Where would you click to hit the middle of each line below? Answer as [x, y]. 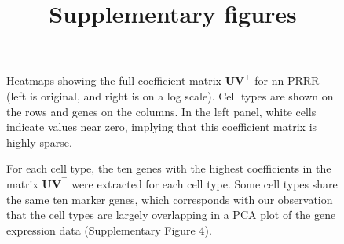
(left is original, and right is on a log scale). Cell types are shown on [170, 95]
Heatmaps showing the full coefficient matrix [114, 80]
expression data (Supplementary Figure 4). [109, 229]
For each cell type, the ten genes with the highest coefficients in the [169, 168]
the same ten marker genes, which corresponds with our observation [170, 199]
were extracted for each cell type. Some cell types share [205, 183]
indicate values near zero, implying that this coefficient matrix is [162, 127]
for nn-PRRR [287, 80]
